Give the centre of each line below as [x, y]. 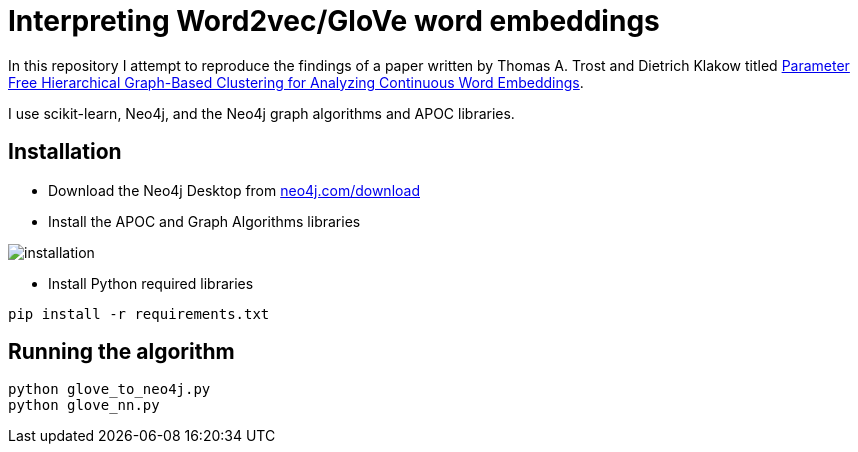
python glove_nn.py [84, 405]
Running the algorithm [121, 352]
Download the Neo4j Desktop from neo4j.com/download [234, 190]
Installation [65, 152]
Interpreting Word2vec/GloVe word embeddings [334, 21]
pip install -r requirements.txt [139, 313]
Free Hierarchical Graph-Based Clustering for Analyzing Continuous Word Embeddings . [296, 82]
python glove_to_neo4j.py [109, 389]
